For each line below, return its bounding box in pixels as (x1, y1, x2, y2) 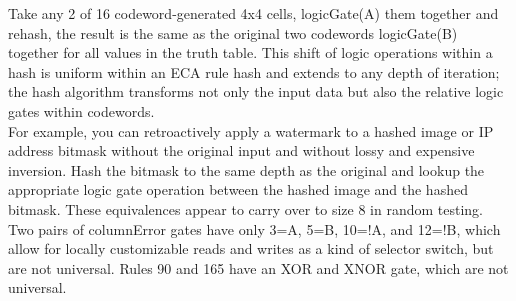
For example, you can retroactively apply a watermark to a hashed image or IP (8, 120, 494, 141)
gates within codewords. (8, 100, 155, 121)
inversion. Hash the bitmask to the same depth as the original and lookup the (8, 159, 485, 180)
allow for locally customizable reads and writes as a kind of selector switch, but (8, 238, 494, 259)
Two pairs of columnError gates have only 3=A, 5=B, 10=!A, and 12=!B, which (8, 218, 501, 239)
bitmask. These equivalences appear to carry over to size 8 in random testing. (8, 198, 483, 219)
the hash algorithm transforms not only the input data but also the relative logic (8, 81, 504, 102)
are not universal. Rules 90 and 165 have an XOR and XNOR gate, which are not (8, 257, 509, 278)
